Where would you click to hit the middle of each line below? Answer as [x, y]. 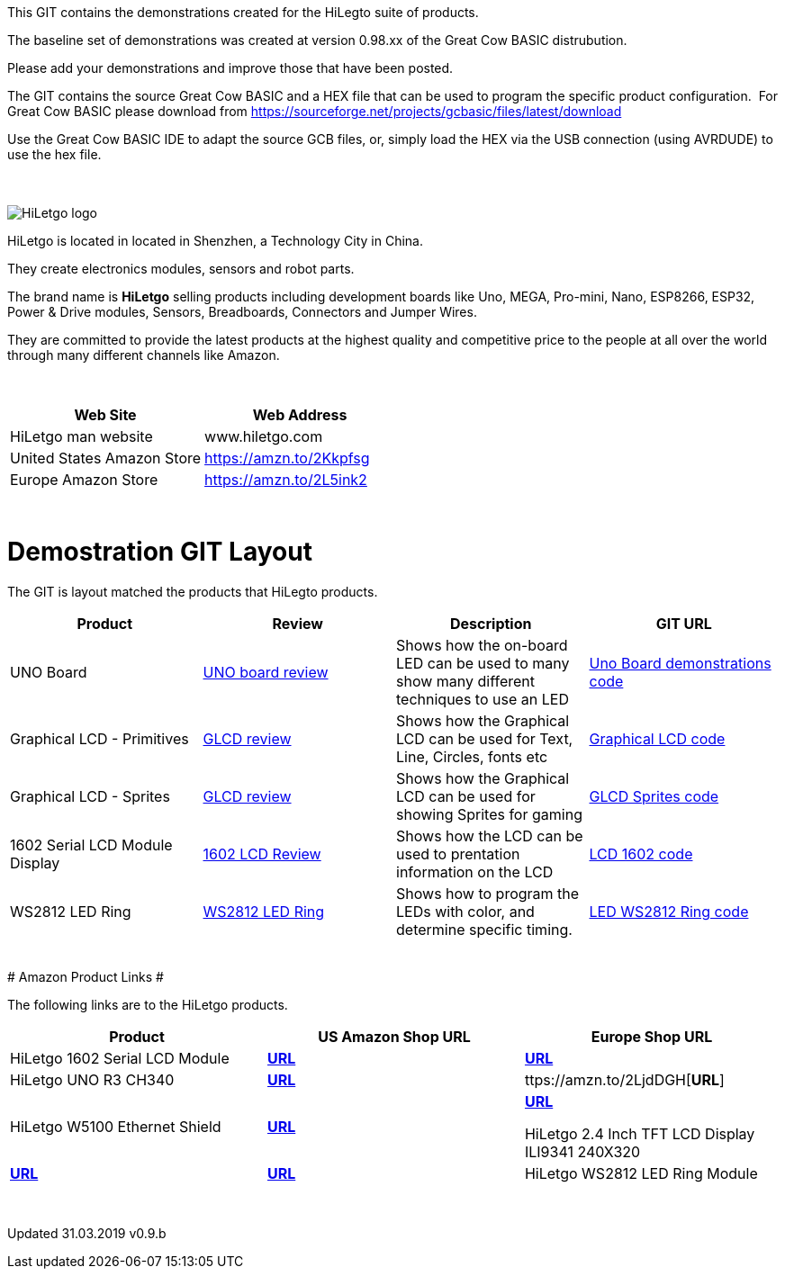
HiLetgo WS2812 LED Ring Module [641, 1173]
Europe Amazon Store [84, 480]
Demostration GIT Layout [160, 551]
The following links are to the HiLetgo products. [148, 1004]
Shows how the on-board [482, 645]
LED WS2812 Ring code [669, 911]
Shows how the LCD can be [490, 836]
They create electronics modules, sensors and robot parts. [181, 269]
